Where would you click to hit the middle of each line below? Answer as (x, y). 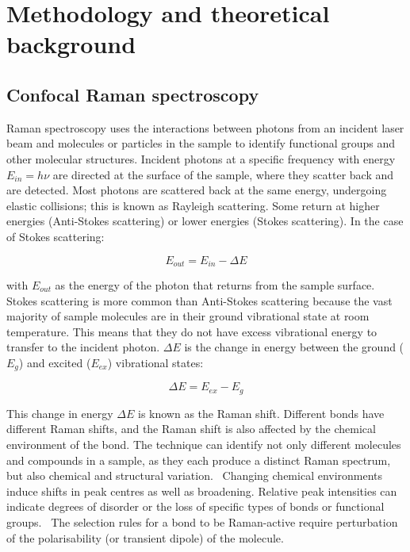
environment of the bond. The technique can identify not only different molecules (204, 445)
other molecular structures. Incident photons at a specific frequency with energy (201, 158)
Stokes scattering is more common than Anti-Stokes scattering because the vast (199, 300)
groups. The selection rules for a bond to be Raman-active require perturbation (202, 522)
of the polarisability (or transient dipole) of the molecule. (145, 537)
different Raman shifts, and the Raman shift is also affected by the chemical (191, 429)
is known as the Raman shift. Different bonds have (261, 413)
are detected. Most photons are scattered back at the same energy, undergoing (197, 190)
